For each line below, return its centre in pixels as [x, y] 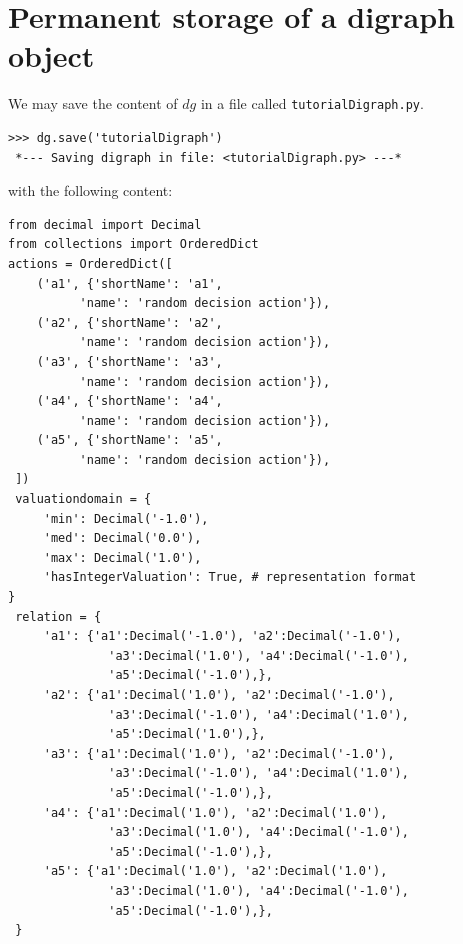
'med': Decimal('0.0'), [122, 538]
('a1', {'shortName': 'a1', [129, 283]
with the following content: [90, 190]
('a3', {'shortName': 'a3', [129, 361]
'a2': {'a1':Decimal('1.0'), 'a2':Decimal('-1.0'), [219, 695]
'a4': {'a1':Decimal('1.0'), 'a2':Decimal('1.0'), [215, 812]
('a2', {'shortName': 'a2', [129, 322]
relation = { [58, 616]
